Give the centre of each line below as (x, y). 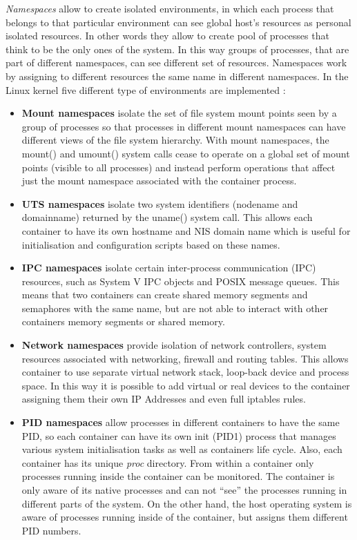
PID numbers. (51, 530)
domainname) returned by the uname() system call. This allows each (167, 217)
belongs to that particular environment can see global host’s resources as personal (178, 22)
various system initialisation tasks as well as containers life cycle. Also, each (182, 449)
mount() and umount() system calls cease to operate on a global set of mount (186, 153)
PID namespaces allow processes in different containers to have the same (181, 422)
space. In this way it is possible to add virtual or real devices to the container (186, 385)
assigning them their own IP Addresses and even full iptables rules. (164, 399)
